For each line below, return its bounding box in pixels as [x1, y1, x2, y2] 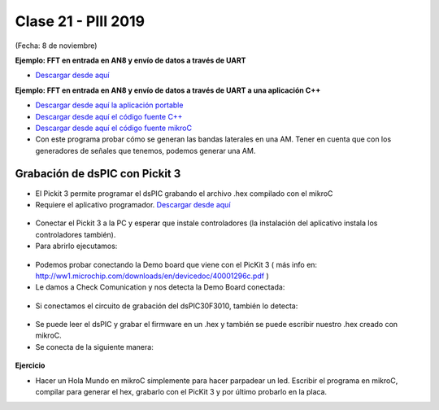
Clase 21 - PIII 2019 [15, 12, 146, 30]
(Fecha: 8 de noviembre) [15, 41, 98, 50]
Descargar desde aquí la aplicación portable [35, 100, 184, 110]
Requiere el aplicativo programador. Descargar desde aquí [35, 199, 231, 209]
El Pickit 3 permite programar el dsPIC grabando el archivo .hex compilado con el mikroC [35, 188, 333, 198]
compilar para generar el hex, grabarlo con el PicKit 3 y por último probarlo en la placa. [35, 387, 328, 397]
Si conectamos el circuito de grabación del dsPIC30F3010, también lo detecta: [35, 301, 298, 311]
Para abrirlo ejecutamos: [35, 241, 118, 251]
